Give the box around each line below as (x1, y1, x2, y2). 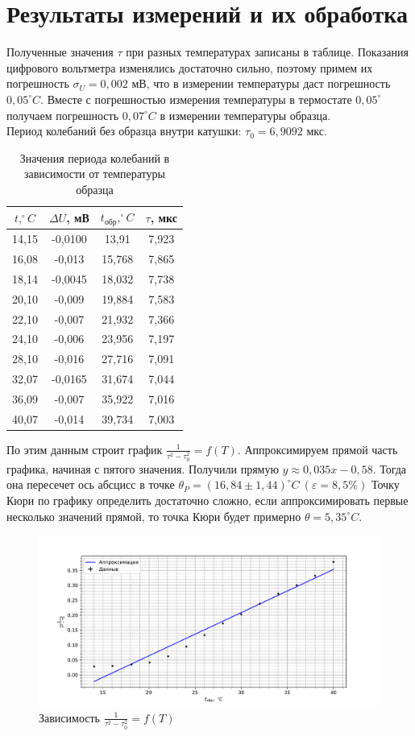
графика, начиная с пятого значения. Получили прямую (6, 460, 279, 477)
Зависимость (39, 709, 100, 726)
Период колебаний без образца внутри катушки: (6, 122, 242, 139)
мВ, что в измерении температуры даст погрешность (131, 75, 391, 92)
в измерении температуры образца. (160, 106, 331, 123)
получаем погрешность (6, 106, 119, 123)
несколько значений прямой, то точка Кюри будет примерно (6, 507, 301, 524)
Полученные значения (6, 43, 114, 60)
